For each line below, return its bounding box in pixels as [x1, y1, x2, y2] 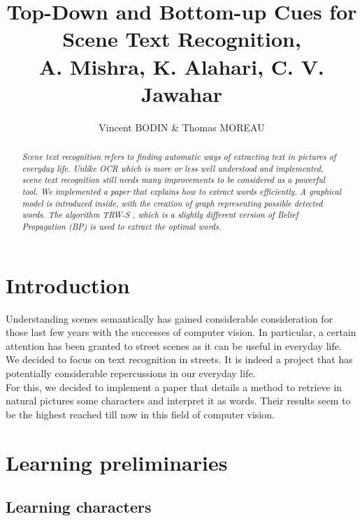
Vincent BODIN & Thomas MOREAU [99, 119, 265, 134]
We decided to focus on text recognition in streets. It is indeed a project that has [6, 352, 353, 367]
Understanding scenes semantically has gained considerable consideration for [6, 311, 333, 325]
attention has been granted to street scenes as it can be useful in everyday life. [6, 338, 342, 353]
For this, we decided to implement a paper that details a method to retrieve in [6, 379, 342, 394]
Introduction [6, 270, 130, 299]
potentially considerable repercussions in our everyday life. [6, 365, 256, 380]
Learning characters [6, 496, 152, 518]
